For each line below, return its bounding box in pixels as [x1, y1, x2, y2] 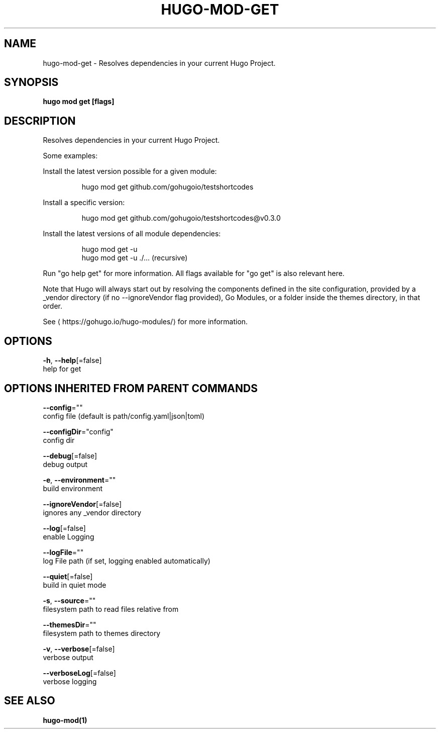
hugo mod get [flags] [43, 97, 115, 106]
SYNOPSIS [4, 76, 59, 89]
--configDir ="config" [43, 427, 114, 436]
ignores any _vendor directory [43, 508, 142, 517]
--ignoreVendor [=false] [43, 499, 122, 508]
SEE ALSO [4, 694, 55, 707]
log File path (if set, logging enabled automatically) [43, 556, 210, 565]
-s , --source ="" [43, 596, 96, 605]
